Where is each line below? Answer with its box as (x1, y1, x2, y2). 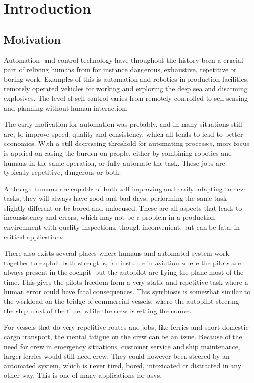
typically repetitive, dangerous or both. (4, 167, 121, 177)
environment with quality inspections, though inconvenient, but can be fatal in (4, 222, 240, 232)
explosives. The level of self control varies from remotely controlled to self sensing (4, 93, 248, 103)
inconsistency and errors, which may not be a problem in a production (4, 212, 215, 222)
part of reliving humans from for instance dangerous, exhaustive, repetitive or (4, 64, 237, 74)
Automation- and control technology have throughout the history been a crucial (4, 54, 243, 65)
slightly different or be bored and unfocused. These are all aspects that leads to (4, 202, 242, 213)
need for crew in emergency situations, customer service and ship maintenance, (4, 341, 240, 351)
